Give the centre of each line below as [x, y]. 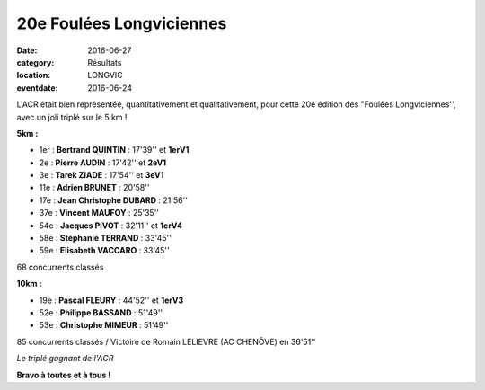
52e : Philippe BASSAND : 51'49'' [101, 312]
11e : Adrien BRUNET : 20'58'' [94, 188]
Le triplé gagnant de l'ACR [65, 359]
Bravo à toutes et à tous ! [64, 375]
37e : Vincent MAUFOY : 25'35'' [99, 213]
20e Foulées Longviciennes [122, 23]
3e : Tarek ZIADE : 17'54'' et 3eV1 [101, 175]
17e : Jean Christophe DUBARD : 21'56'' [114, 200]
